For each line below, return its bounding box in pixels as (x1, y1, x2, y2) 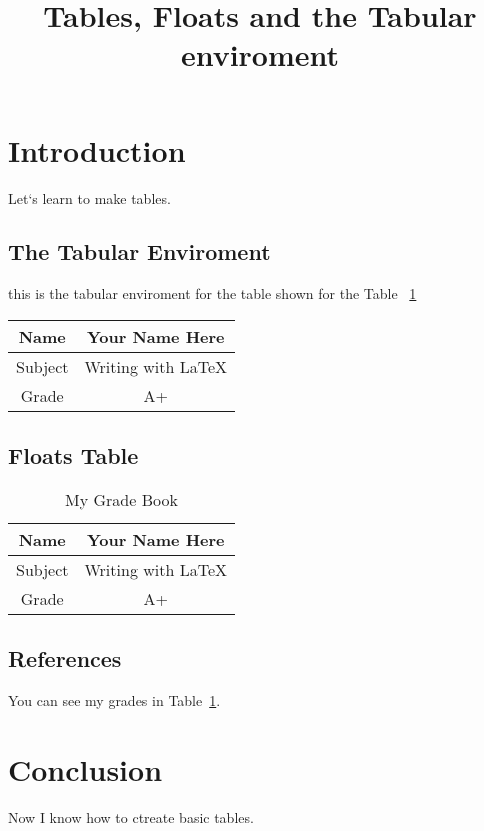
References (8, 643, 122, 674)
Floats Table (8, 440, 139, 471)
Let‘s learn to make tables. (8, 187, 171, 208)
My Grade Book (65, 488, 178, 512)
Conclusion (8, 749, 163, 790)
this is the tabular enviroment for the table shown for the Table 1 (8, 283, 417, 304)
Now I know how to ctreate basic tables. (8, 807, 254, 828)
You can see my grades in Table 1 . (8, 690, 221, 711)
